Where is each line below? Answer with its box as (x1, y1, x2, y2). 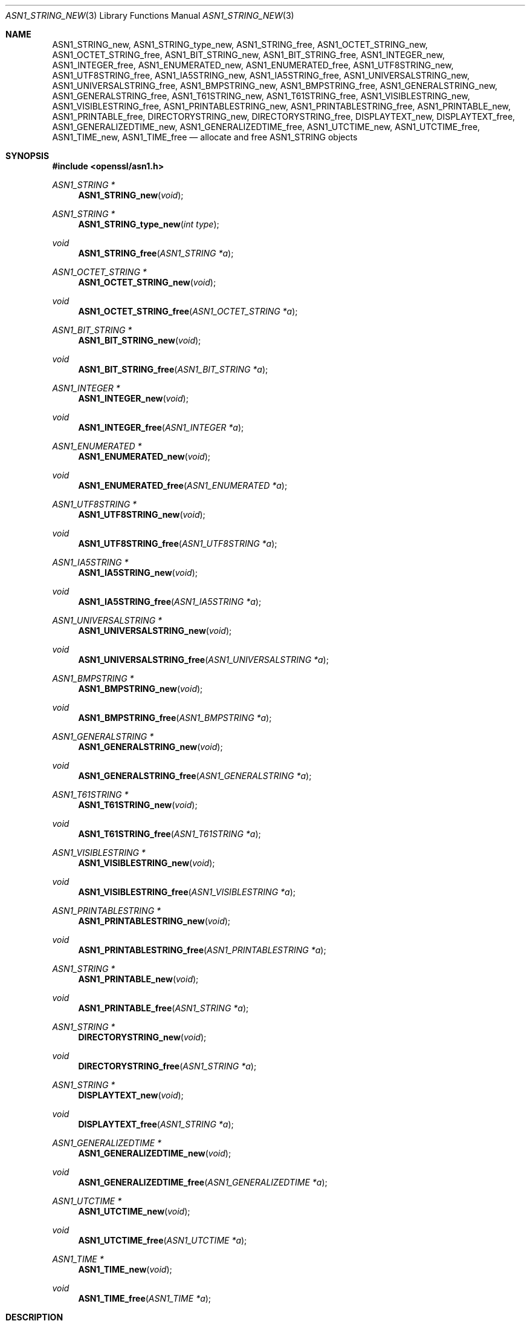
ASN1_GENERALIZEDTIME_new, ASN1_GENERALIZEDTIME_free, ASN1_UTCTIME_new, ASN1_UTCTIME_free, (52, 122, 480, 132)
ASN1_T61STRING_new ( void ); (78, 800, 198, 810)
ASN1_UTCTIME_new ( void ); (78, 1206, 190, 1216)
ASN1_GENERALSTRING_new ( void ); (78, 742, 223, 752)
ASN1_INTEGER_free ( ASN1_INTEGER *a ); (78, 422, 244, 432)
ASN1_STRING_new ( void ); (78, 190, 184, 200)
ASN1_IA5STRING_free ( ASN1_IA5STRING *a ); (78, 596, 262, 607)
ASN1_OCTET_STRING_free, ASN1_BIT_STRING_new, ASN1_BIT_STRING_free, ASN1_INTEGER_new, (52, 50, 445, 60)
